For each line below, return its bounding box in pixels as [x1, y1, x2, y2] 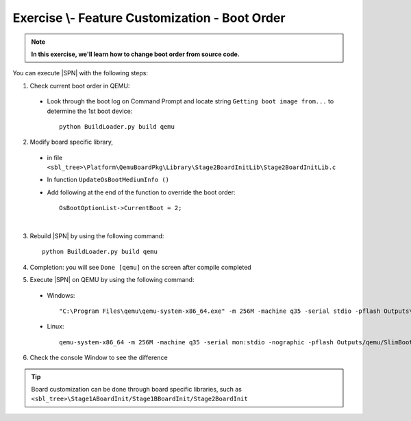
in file [47, 153, 63, 162]
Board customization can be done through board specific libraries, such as [31, 385, 242, 393]
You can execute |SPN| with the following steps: [12, 69, 149, 77]
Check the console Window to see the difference [29, 353, 168, 362]
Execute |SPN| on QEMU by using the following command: [29, 276, 195, 284]
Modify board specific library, [29, 138, 113, 146]
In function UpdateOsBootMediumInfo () [47, 175, 169, 184]
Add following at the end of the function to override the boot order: [47, 188, 236, 196]
